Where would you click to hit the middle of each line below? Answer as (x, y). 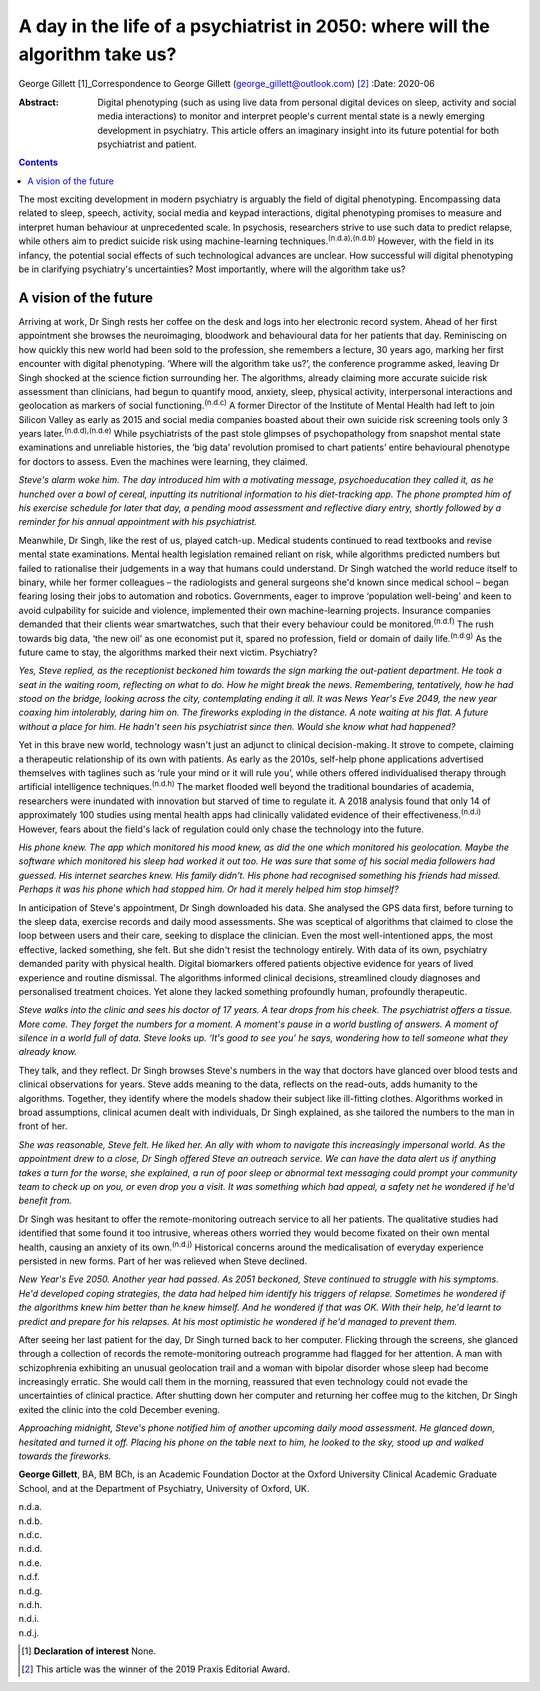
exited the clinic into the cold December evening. (119, 1409)
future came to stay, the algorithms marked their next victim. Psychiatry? (168, 652)
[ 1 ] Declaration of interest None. (89, 1651)
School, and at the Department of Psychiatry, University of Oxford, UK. (164, 1488)
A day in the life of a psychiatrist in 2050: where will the (254, 26)
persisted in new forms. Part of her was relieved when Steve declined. (163, 1261)
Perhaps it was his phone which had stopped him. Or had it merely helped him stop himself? (208, 889)
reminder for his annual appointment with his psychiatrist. (138, 522)
